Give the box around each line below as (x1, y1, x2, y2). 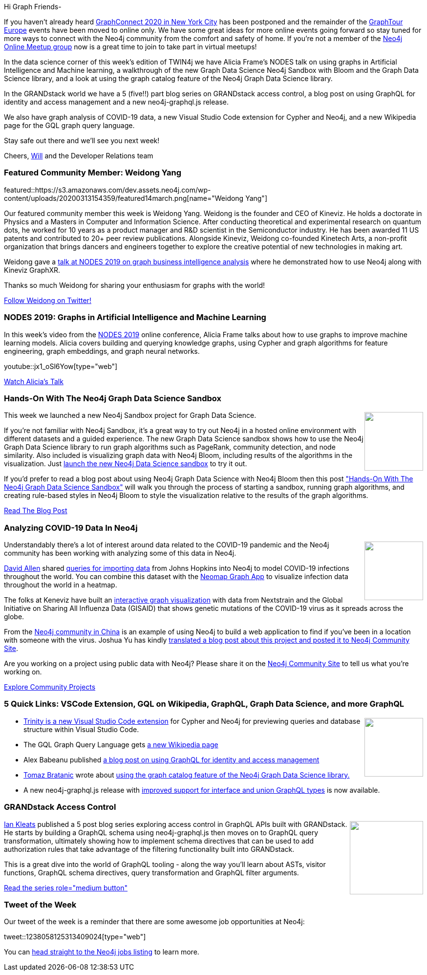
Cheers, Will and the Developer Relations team (4, 152, 153, 160)
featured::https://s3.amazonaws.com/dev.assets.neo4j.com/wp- (4, 185, 211, 194)
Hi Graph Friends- (4, 2, 62, 11)
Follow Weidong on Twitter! (4, 296, 91, 304)
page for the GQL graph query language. (4, 121, 135, 130)
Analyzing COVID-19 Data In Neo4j (4, 522, 138, 533)
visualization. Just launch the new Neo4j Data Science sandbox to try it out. (4, 459, 247, 468)
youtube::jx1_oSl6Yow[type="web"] (4, 362, 118, 370)
